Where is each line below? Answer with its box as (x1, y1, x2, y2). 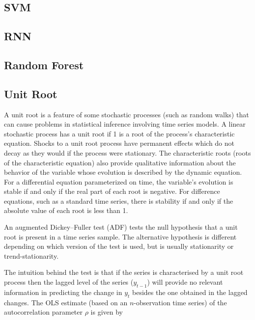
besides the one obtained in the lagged (132, 287, 248, 297)
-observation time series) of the (134, 297, 227, 307)
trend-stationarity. (4, 250, 59, 261)
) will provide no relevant (147, 277, 223, 287)
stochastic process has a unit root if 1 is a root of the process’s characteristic (4, 128, 235, 138)
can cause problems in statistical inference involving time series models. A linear (4, 119, 246, 129)
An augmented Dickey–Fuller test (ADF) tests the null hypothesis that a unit (4, 222, 238, 232)
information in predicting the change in (4, 287, 122, 297)
